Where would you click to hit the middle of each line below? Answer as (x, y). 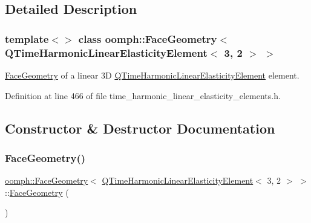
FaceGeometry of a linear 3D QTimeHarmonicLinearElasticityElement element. (152, 75)
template (27, 38)
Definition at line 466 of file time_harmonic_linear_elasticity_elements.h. (143, 95)
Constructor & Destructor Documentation (140, 128)
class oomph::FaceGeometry (148, 38)
